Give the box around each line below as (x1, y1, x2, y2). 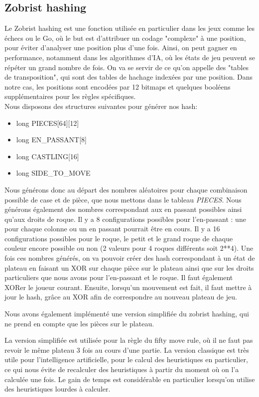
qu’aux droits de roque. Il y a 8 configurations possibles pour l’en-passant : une (4, 213, 246, 224)
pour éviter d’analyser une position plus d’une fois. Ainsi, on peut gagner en (4, 42, 237, 53)
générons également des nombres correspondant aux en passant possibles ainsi (4, 204, 242, 214)
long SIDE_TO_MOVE (16, 168, 91, 178)
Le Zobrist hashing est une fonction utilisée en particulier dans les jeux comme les (4, 23, 255, 33)
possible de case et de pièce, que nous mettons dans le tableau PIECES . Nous (4, 194, 242, 204)
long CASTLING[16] (16, 151, 79, 161)
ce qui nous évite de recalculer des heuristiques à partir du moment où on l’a (4, 364, 239, 375)
